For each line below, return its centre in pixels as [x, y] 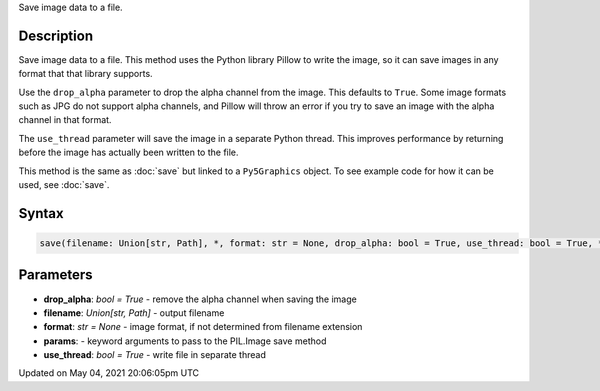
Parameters [55, 275]
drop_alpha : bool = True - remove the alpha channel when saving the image [200, 299]
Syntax [41, 213]
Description [56, 35]
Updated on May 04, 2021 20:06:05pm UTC [109, 373]
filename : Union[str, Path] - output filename [134, 312]
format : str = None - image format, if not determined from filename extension [203, 327]
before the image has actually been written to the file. [128, 152]
